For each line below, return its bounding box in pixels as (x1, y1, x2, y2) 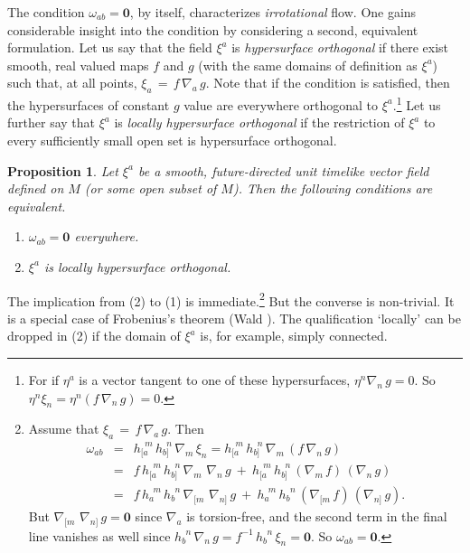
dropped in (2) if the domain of (7, 326, 181, 345)
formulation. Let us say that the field (7, 38, 212, 57)
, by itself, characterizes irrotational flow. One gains (129, 3, 417, 21)
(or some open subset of (84, 179, 217, 198)
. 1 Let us (392, 93, 441, 114)
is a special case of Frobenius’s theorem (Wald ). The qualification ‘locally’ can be (7, 308, 461, 327)
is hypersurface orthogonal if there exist (231, 38, 449, 57)
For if (28, 370, 60, 389)
